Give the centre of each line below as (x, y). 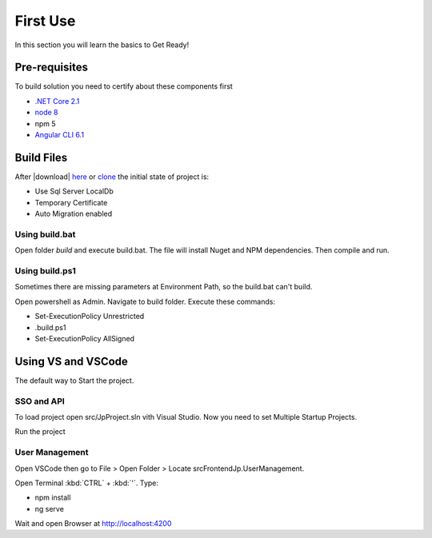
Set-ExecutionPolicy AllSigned (85, 338)
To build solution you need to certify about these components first (124, 86)
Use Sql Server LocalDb (74, 191)
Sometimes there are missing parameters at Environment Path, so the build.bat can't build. (164, 287)
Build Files (41, 157)
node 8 (46, 113)
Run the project (40, 432)
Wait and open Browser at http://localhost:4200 (93, 524)
